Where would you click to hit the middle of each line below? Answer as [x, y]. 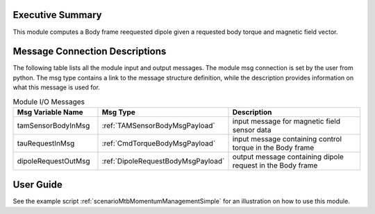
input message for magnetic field [286, 121]
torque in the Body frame [273, 148]
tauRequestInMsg [46, 143]
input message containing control [287, 139]
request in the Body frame [275, 165]
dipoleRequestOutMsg [53, 161]
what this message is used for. [57, 87]
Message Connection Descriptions [90, 52]
